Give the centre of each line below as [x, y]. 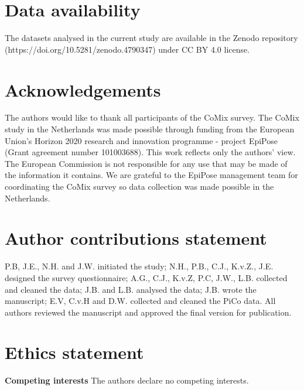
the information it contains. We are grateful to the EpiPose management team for [151, 175]
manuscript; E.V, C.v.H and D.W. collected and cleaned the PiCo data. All [140, 301]
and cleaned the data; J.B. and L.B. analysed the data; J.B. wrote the [131, 289]
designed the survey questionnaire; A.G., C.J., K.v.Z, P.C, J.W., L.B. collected [146, 277]
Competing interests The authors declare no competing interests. [127, 380]
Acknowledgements [83, 89]
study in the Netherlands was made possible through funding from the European [150, 129]
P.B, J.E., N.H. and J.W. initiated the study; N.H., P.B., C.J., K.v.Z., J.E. [139, 266]
